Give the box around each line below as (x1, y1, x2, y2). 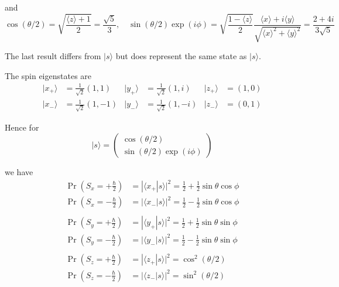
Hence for (5, 121, 39, 133)
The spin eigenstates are (5, 69, 92, 81)
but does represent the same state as (115, 50, 247, 62)
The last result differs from (5, 50, 101, 62)
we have (5, 166, 33, 178)
